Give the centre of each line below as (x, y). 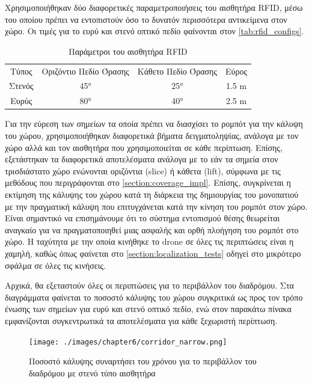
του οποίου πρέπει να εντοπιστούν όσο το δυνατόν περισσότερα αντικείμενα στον (146, 19)
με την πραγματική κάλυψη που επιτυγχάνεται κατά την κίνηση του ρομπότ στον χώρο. (156, 206)
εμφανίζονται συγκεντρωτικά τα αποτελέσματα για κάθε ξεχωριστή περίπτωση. (141, 320)
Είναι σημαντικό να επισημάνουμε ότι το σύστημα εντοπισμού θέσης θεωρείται (142, 218)
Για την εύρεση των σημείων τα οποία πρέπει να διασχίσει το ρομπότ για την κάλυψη (154, 124)
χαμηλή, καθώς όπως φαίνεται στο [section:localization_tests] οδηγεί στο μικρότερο (153, 253)
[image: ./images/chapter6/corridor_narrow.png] (128, 342)
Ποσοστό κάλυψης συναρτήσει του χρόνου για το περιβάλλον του (143, 361)
